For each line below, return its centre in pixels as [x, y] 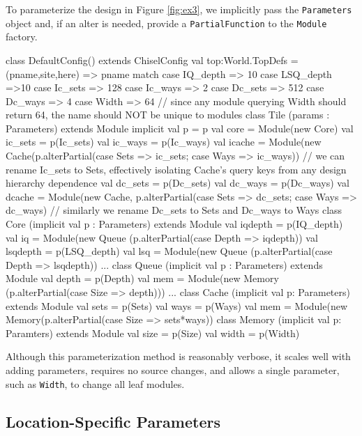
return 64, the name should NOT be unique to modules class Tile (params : [168, 115]
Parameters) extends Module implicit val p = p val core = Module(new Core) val [180, 128]
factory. [22, 37]
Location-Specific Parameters [113, 421]
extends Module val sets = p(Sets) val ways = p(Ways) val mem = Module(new [177, 305]
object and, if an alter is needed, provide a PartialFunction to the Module [166, 23]
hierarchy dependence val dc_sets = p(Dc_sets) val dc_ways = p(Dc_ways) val [178, 183]
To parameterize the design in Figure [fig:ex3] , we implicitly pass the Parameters [179, 9]
